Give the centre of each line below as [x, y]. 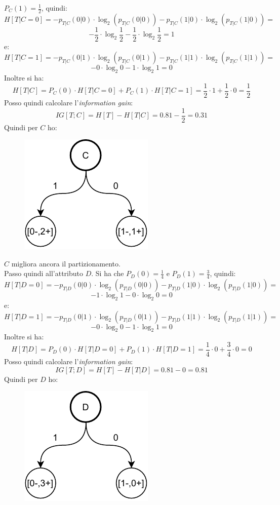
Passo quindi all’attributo [44, 273]
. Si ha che [108, 273]
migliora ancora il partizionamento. [66, 263]
